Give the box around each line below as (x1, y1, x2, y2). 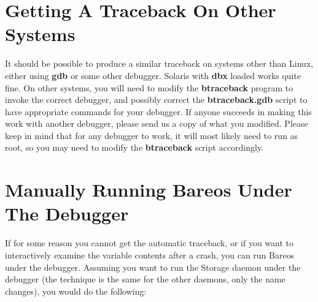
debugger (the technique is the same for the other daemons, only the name (5, 273, 285, 285)
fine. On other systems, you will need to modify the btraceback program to (5, 81, 293, 94)
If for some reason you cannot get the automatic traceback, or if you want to (5, 236, 294, 249)
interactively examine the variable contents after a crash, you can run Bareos (5, 248, 295, 261)
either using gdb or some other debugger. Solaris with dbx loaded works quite (5, 69, 301, 81)
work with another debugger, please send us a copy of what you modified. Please (5, 117, 308, 130)
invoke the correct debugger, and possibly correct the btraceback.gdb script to (5, 93, 308, 106)
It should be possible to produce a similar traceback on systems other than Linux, (5, 57, 314, 70)
